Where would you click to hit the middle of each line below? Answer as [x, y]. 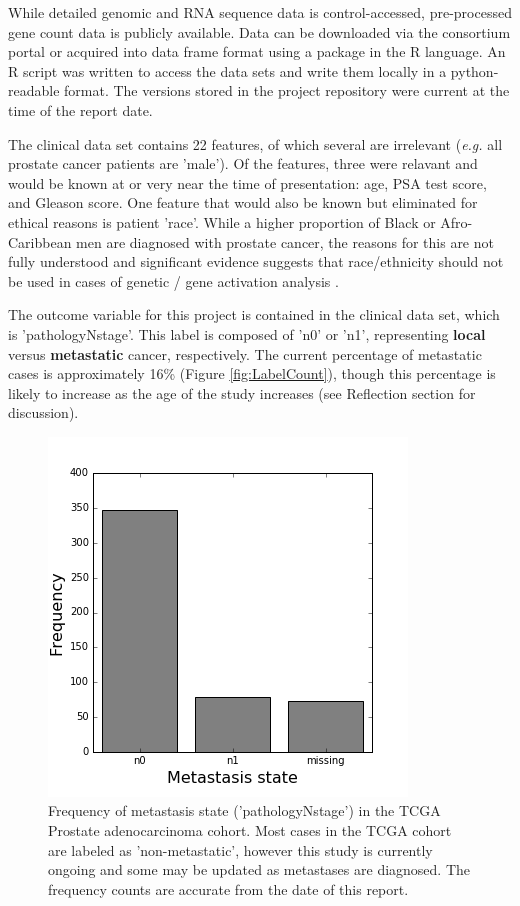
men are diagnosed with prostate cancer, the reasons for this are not [285, 241]
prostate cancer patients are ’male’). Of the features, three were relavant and [243, 163]
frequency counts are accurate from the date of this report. [228, 888]
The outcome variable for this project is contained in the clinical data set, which [254, 314]
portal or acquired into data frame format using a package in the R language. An [257, 51]
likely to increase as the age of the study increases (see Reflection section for [242, 392]
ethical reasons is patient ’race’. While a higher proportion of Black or [222, 221]
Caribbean [40, 241]
